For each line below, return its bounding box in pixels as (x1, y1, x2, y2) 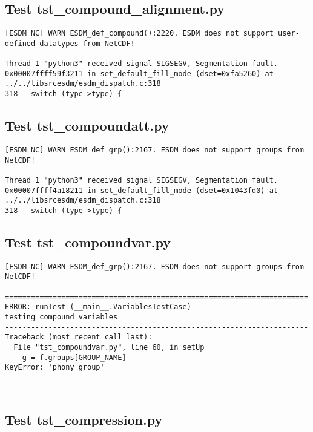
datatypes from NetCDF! (39, 39, 135, 48)
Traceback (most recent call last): (5, 333, 153, 342)
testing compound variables (5, 313, 118, 322)
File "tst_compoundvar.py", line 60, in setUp (13, 343, 205, 352)
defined (5, 39, 36, 48)
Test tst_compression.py (5, 410, 163, 428)
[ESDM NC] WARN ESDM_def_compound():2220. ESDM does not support (5, 29, 274, 38)
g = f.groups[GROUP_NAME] (22, 353, 127, 362)
